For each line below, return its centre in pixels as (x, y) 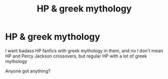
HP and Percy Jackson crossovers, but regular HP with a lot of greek (76, 56)
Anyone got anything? (28, 71)
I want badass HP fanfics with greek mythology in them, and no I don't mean (84, 50)
